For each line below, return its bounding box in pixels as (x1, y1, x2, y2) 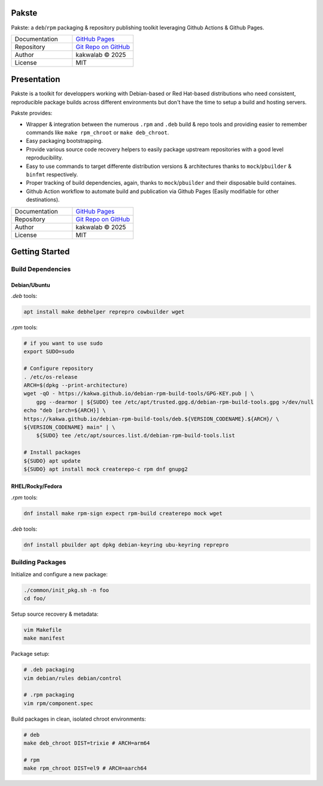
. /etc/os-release (23, 374, 78, 380)
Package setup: (11, 651, 50, 658)
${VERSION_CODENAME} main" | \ (23, 423, 116, 430)
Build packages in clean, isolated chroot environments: (11, 715, 147, 722)
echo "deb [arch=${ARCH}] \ (23, 407, 106, 414)
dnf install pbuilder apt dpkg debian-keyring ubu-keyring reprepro (23, 541, 229, 548)
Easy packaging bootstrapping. (26, 137, 103, 144)
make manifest (23, 635, 65, 642)
